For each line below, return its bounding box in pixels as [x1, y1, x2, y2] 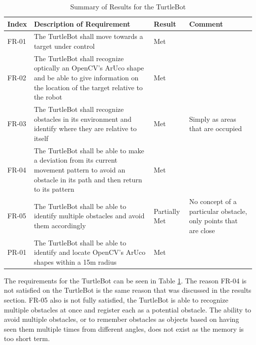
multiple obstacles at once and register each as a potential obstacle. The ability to [4, 304, 252, 314]
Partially [154, 206, 180, 216]
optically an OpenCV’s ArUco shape [33, 63, 144, 73]
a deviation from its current [33, 155, 118, 165]
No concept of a [189, 196, 237, 206]
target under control [33, 41, 95, 51]
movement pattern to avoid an [33, 164, 126, 174]
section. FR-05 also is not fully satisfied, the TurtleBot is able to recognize [4, 295, 228, 305]
